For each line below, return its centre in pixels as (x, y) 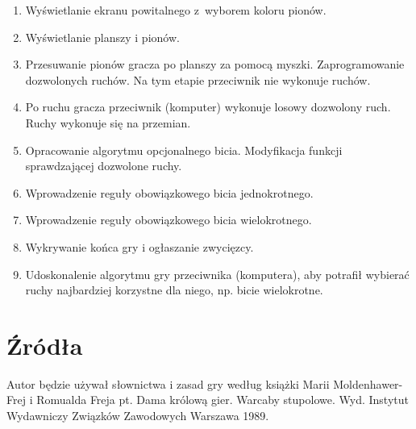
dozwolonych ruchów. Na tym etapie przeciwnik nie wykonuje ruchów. (198, 79)
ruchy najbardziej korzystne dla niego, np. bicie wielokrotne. (174, 290)
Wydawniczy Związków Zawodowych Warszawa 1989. (138, 416)
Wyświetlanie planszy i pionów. (102, 37)
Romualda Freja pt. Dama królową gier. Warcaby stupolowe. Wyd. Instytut (223, 400)
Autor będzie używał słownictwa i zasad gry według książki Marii (168, 383)
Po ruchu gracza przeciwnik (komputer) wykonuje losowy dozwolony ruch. (208, 107)
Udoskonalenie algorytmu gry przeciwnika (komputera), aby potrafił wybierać (217, 274)
